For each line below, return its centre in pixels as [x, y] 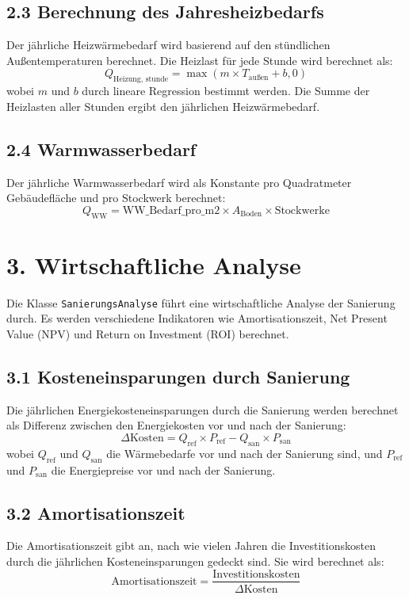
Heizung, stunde [141, 80]
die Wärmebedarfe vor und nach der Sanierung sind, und [245, 453]
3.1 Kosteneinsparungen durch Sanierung [178, 376]
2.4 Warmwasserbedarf [101, 149]
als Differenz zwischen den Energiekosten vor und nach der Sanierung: [176, 425]
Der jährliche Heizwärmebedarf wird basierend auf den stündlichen [168, 45]
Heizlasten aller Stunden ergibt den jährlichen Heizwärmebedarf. [163, 106]
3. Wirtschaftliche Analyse [154, 264]
